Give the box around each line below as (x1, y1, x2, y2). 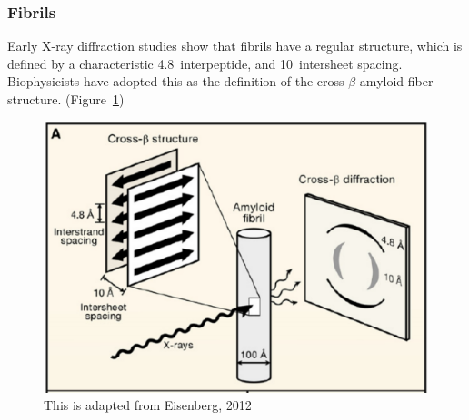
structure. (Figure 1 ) (7, 90, 125, 108)
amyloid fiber (359, 72, 434, 91)
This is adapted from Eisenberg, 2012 (44, 396, 252, 415)
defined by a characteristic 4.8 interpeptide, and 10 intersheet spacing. (7, 54, 403, 73)
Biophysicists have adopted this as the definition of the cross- (7, 72, 349, 91)
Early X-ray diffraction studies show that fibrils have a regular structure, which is (7, 36, 463, 55)
